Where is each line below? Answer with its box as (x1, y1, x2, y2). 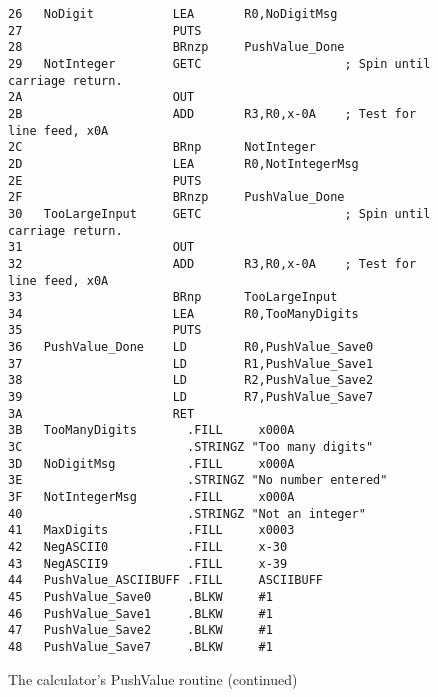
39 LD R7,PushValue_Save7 (8, 390, 374, 405)
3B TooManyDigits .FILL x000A (8, 423, 295, 438)
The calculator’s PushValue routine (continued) (8, 668, 298, 689)
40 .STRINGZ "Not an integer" (8, 506, 366, 521)
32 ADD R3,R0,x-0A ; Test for (8, 256, 417, 271)
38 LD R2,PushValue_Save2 (8, 373, 374, 388)
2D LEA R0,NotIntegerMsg (8, 156, 359, 171)
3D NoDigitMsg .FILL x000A (8, 456, 295, 471)
